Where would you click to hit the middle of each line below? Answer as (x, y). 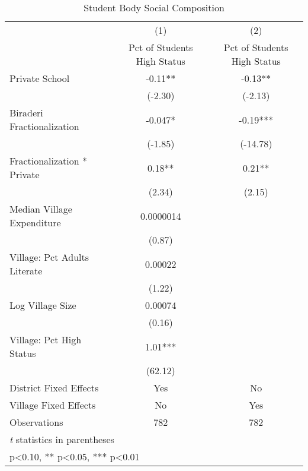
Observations (36, 422)
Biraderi (26, 113)
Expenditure (35, 222)
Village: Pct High (46, 339)
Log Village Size (43, 305)
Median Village (41, 209)
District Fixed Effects (54, 388)
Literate (26, 271)
